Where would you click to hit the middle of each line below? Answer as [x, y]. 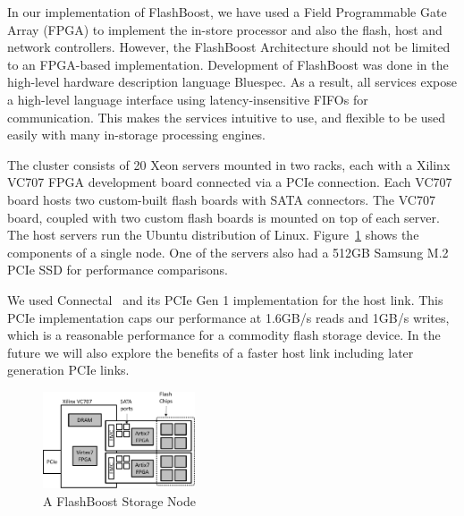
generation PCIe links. [68, 370]
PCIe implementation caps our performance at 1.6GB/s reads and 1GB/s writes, [228, 317]
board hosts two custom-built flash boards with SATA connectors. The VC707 [221, 199]
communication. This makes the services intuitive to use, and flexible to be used [227, 117]
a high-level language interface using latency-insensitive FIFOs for [188, 99]
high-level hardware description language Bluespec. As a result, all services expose [232, 82]
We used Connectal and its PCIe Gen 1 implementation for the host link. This [225, 299]
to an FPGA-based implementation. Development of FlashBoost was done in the [228, 64]
